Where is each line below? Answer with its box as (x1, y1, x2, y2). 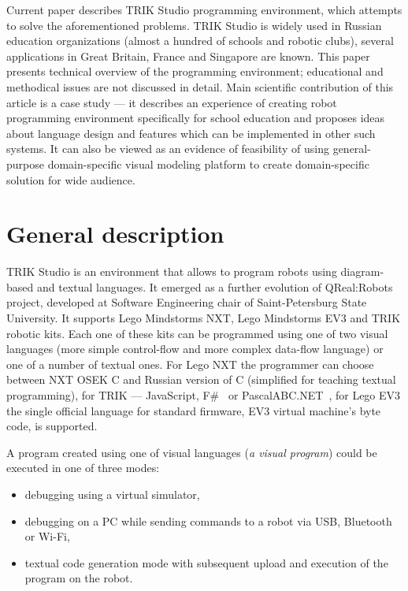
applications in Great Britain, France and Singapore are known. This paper (6, 47, 370, 64)
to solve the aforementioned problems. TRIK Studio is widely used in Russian (6, 17, 382, 33)
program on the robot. (24, 570, 133, 586)
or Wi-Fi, (24, 528, 70, 545)
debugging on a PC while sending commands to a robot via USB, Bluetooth (24, 512, 392, 529)
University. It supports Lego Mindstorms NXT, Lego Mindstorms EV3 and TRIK (6, 310, 401, 326)
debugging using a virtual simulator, (24, 485, 200, 502)
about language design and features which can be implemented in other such (6, 125, 376, 141)
